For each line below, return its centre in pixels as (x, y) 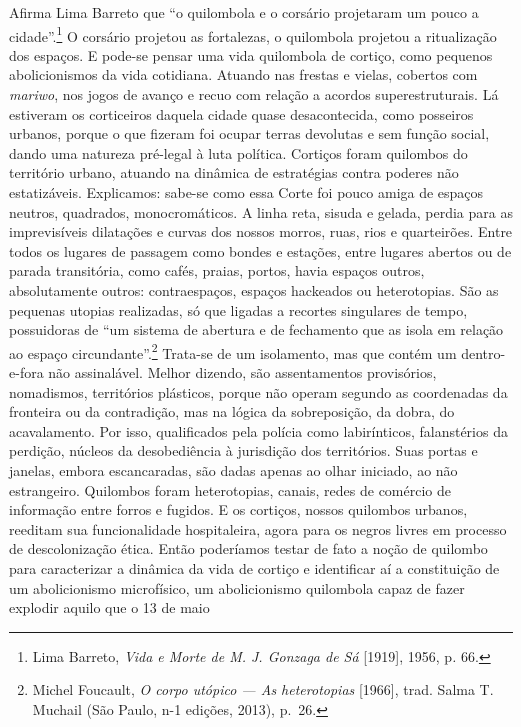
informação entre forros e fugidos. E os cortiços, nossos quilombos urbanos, (238, 509)
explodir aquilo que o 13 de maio (109, 607)
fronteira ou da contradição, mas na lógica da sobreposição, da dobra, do (232, 411)
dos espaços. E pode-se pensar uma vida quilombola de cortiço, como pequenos (251, 54)
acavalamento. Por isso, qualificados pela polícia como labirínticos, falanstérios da (258, 430)
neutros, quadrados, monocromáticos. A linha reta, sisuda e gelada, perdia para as (261, 211)
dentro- (483, 352)
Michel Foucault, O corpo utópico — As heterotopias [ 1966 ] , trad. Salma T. (263, 689)
